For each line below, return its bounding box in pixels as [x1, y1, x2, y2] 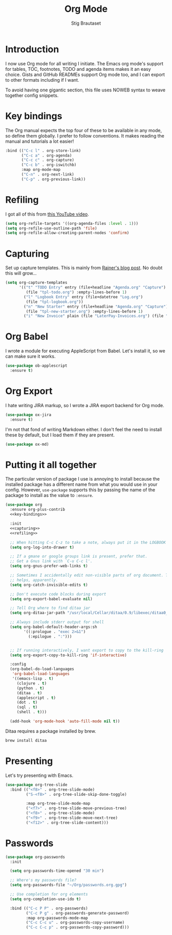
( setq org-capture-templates [5, 280, 68, 285]
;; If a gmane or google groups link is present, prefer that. [10, 554, 147, 559]
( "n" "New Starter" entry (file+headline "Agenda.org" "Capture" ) [24, 304, 168, 309]
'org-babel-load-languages [12, 671, 70, 677]
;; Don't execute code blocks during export [10, 591, 106, 597]
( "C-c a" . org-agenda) [21, 152, 72, 158]
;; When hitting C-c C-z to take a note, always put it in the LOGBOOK [10, 540, 166, 545]
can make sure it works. [5, 353, 56, 359]
